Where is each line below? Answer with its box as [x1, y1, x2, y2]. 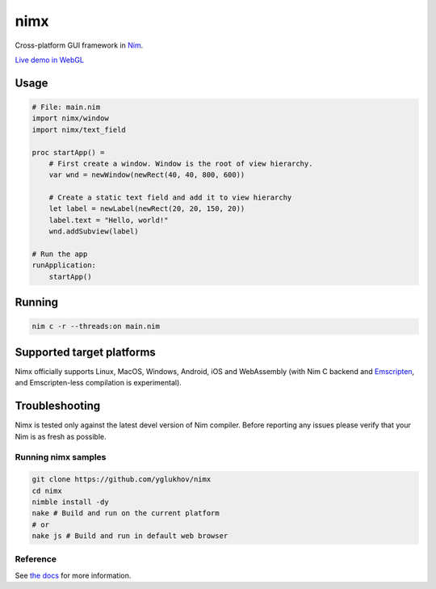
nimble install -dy [31, 497, 109, 507]
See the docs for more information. [15, 570, 132, 580]
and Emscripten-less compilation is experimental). [15, 378, 182, 388]
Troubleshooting [15, 399, 101, 413]
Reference [15, 553, 57, 565]
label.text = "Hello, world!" [48, 215, 169, 225]
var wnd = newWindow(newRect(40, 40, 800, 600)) [48, 170, 245, 179]
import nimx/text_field [31, 125, 127, 134]
